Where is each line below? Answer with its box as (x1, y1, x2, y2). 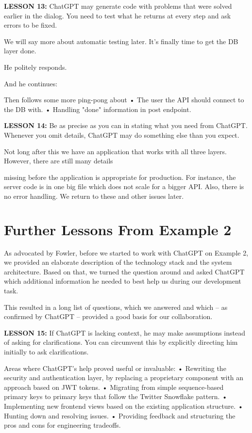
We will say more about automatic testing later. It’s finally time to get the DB (4, 36, 238, 46)
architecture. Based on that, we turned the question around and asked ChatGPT (4, 266, 245, 276)
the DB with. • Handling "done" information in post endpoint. (4, 104, 191, 114)
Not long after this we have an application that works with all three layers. (4, 146, 227, 156)
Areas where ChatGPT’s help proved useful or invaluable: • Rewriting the (4, 363, 226, 373)
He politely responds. (4, 62, 67, 72)
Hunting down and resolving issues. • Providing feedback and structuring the (4, 410, 235, 420)
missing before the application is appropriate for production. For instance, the (4, 172, 236, 182)
